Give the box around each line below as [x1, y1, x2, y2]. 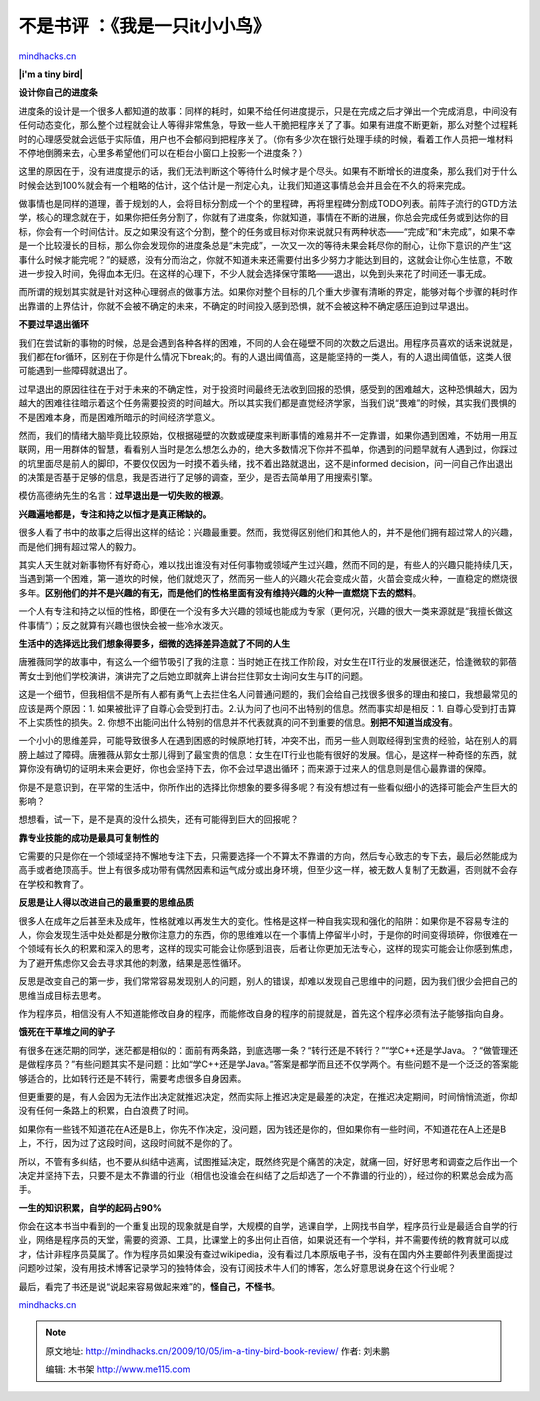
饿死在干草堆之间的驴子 [18, 1026, 115, 1038]
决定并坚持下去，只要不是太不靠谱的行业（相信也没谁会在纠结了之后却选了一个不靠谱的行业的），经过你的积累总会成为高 [18, 1169, 514, 1181]
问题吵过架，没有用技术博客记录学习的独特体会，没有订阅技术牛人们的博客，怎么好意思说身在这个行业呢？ [18, 1262, 457, 1274]
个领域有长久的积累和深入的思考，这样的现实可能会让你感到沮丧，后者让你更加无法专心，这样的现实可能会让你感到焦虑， [18, 943, 518, 955]
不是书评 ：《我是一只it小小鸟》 [18, 15, 271, 37]
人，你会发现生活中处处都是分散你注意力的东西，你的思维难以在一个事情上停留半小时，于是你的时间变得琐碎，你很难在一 [18, 929, 518, 941]
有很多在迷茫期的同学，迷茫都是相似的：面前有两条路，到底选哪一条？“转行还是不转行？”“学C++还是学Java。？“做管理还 [18, 1044, 519, 1056]
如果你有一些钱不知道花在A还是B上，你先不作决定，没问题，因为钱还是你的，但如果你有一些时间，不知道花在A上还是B [18, 1123, 507, 1135]
